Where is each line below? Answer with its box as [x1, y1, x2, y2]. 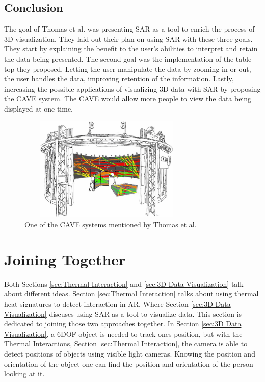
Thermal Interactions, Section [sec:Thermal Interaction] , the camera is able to [4, 338, 248, 349]
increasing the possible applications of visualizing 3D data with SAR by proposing [4, 83, 261, 94]
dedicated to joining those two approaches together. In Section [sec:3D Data [4, 318, 242, 329]
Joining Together [4, 249, 126, 269]
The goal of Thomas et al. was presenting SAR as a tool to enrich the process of [4, 23, 255, 34]
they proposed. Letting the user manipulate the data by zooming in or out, [16, 63, 251, 74]
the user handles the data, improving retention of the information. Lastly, [4, 73, 234, 84]
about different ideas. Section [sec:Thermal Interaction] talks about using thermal [4, 288, 259, 299]
